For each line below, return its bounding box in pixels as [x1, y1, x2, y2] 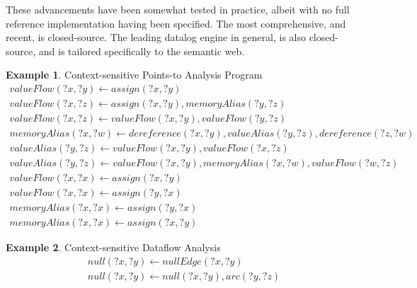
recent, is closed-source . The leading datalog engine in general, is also [6, 30, 306, 45]
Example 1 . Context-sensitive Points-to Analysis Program [6, 67, 263, 82]
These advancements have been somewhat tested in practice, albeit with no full [6, 2, 350, 16]
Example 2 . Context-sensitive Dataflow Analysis [6, 240, 221, 255]
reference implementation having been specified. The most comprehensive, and [6, 16, 346, 30]
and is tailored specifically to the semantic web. [38, 43, 245, 58]
